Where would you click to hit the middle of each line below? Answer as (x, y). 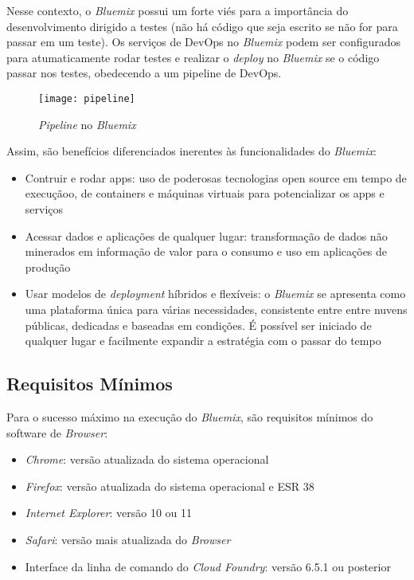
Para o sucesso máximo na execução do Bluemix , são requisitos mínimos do (190, 416)
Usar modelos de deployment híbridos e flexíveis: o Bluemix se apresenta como (215, 294)
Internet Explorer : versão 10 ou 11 (109, 513)
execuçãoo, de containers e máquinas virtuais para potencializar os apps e (205, 193)
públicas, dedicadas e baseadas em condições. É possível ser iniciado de (198, 325)
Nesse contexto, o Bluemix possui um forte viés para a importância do (178, 10)
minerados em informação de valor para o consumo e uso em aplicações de (206, 251)
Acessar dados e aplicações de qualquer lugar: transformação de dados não (206, 235)
